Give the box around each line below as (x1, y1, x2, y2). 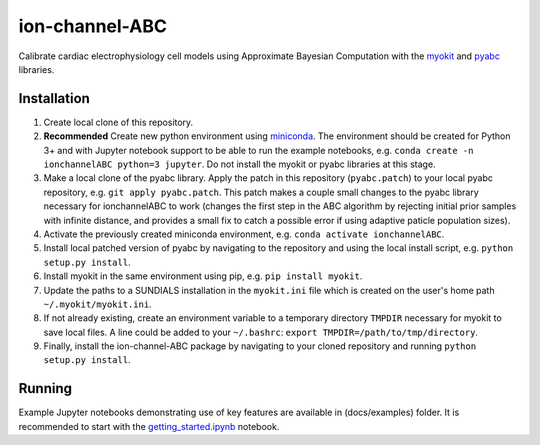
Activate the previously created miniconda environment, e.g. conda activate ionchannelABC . (43, 228, 445, 240)
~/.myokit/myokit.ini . (43, 298, 152, 310)
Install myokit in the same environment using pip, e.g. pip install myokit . (43, 270, 363, 282)
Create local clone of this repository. (43, 116, 194, 128)
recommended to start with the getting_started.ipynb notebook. (18, 420, 280, 432)
